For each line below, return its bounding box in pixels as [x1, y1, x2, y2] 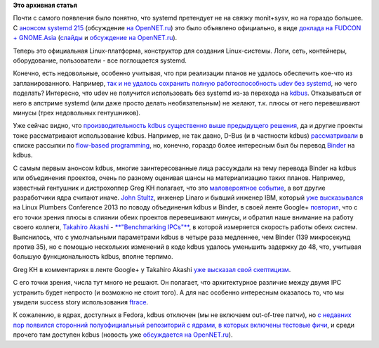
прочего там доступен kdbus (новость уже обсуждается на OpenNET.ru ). [13, 330, 233, 339]
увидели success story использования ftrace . [13, 297, 149, 306]
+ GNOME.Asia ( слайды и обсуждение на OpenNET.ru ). [13, 34, 178, 42]
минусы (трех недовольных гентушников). [13, 108, 140, 117]
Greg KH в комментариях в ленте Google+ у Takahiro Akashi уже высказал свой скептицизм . [13, 265, 291, 273]
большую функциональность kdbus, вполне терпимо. [13, 252, 173, 261]
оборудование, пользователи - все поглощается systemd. [13, 56, 187, 65]
